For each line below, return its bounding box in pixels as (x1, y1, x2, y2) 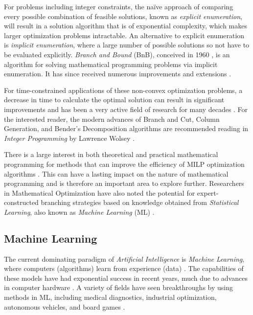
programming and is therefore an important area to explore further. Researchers (4, 178, 244, 188)
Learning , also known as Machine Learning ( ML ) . (4, 206, 155, 217)
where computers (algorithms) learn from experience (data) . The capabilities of (4, 263, 244, 273)
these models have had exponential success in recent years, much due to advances (4, 272, 248, 283)
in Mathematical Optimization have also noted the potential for (4, 187, 195, 198)
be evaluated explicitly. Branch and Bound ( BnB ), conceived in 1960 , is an (4, 49, 230, 59)
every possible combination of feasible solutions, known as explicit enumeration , (4, 11, 242, 21)
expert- (197, 187, 219, 198)
